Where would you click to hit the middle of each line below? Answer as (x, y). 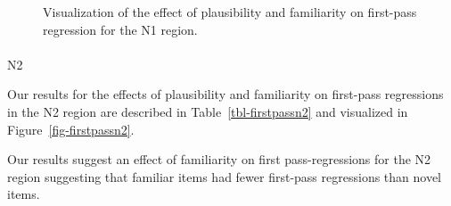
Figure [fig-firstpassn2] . (71, 129)
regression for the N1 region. (120, 29)
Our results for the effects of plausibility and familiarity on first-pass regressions (225, 94)
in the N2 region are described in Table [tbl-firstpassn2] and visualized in (208, 111)
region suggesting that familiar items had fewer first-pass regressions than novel (225, 176)
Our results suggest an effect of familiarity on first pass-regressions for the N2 (219, 159)
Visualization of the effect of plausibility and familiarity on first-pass (230, 12)
